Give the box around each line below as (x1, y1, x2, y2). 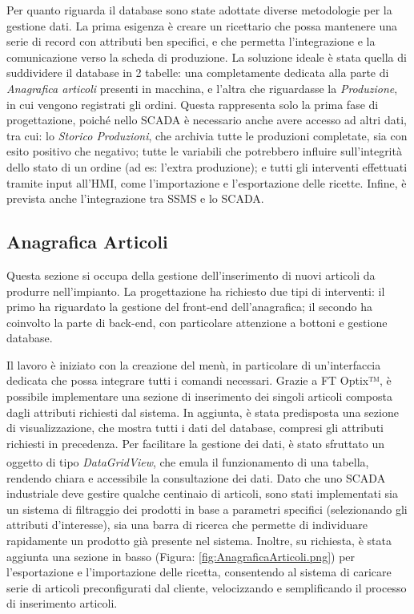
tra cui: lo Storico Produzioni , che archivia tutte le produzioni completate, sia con (6, 127, 408, 143)
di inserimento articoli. (6, 595, 118, 612)
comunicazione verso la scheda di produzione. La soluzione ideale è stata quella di (6, 48, 407, 65)
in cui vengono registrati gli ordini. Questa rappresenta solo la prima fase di (6, 95, 379, 112)
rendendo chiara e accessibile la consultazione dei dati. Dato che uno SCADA (6, 469, 386, 486)
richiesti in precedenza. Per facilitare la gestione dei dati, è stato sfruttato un (6, 434, 385, 451)
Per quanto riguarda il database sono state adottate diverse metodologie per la (6, 2, 392, 18)
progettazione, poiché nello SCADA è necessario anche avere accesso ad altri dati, (6, 111, 407, 128)
